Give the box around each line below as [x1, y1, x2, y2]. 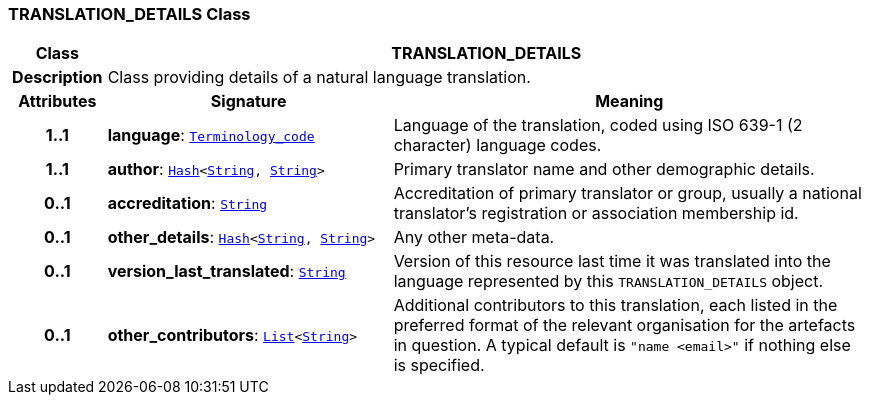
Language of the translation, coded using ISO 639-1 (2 [393, 115, 803, 136]
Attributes [18, 91, 97, 112]
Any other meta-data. [393, 227, 555, 248]
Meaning [595, 91, 664, 112]
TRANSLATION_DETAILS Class [8, 4, 251, 24]
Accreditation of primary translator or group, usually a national [393, 183, 862, 204]
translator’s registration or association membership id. [393, 203, 799, 224]
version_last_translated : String [107, 261, 346, 282]
